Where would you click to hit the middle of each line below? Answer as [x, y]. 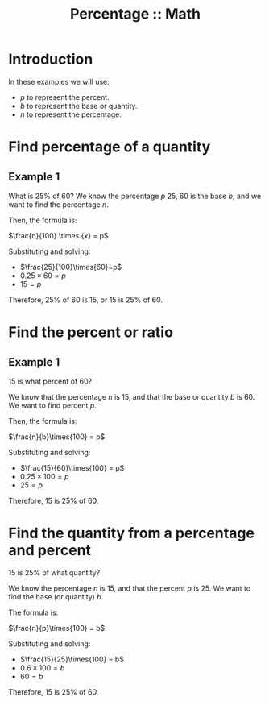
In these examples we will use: [59, 81]
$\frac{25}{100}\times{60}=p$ [71, 267]
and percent [50, 551]
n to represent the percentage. [71, 114]
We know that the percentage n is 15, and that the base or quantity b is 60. [132, 396]
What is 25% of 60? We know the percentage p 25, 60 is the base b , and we [135, 196]
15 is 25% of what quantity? [54, 572]
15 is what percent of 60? [50, 381]
